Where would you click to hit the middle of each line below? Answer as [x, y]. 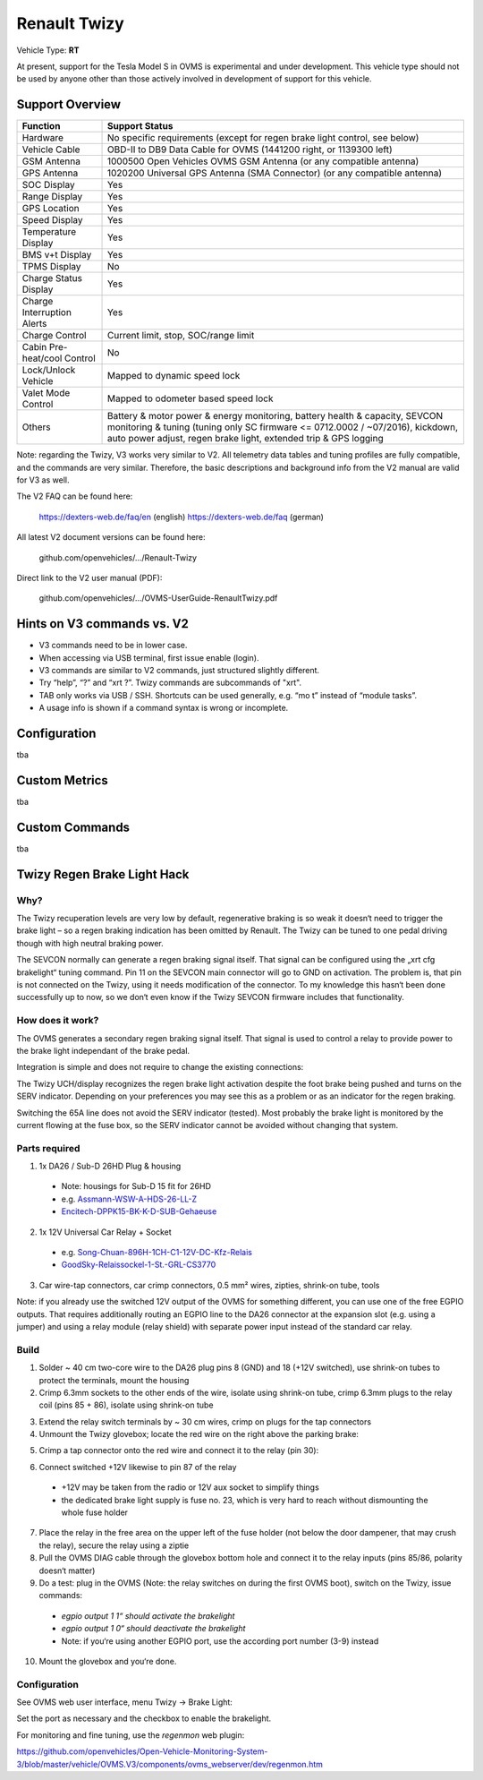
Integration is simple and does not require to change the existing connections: [160, 1067]
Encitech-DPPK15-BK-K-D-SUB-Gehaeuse [139, 1211]
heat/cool [42, 358]
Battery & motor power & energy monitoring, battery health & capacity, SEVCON [275, 416]
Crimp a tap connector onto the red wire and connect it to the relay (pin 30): [179, 1451]
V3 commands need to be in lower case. [113, 646]
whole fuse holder [95, 1512]
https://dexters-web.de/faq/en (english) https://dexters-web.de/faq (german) [181, 517]
